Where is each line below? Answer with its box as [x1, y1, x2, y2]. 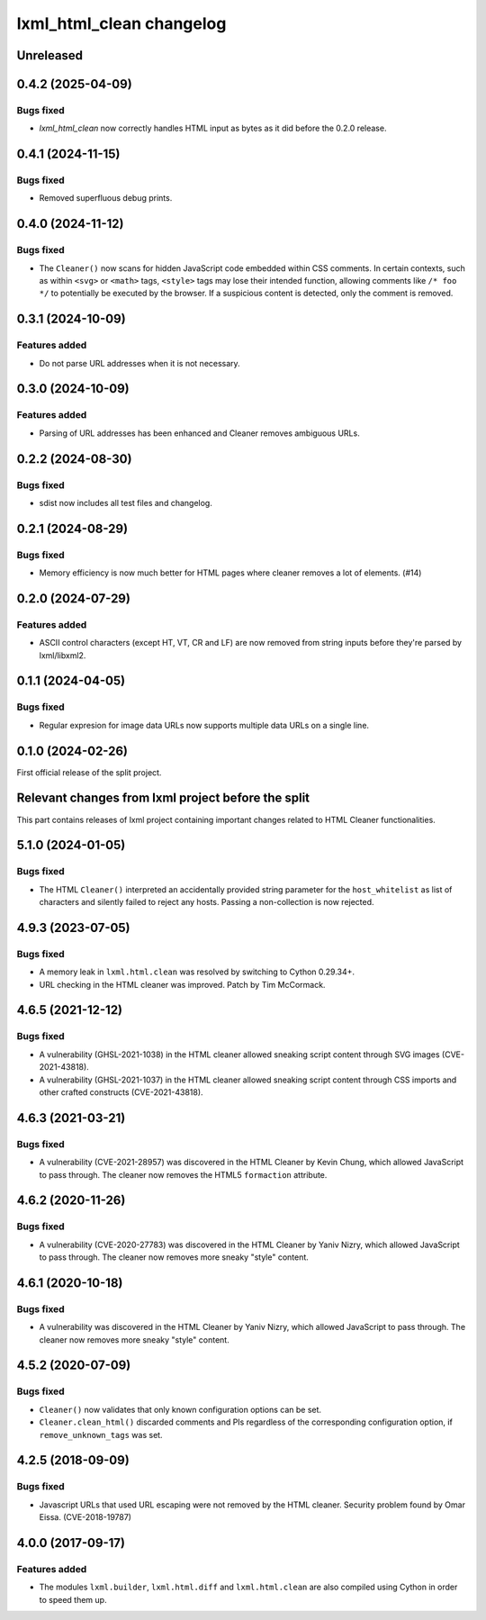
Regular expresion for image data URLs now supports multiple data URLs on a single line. [39, 719, 369, 730]
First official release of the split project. [16, 766, 162, 778]
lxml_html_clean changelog [16, 14, 227, 33]
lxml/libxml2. [39, 649, 86, 661]
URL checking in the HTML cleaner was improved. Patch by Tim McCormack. [39, 979, 326, 990]
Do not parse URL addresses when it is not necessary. [39, 357, 240, 368]
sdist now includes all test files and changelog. [39, 497, 213, 508]
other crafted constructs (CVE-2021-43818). [39, 1086, 203, 1098]
